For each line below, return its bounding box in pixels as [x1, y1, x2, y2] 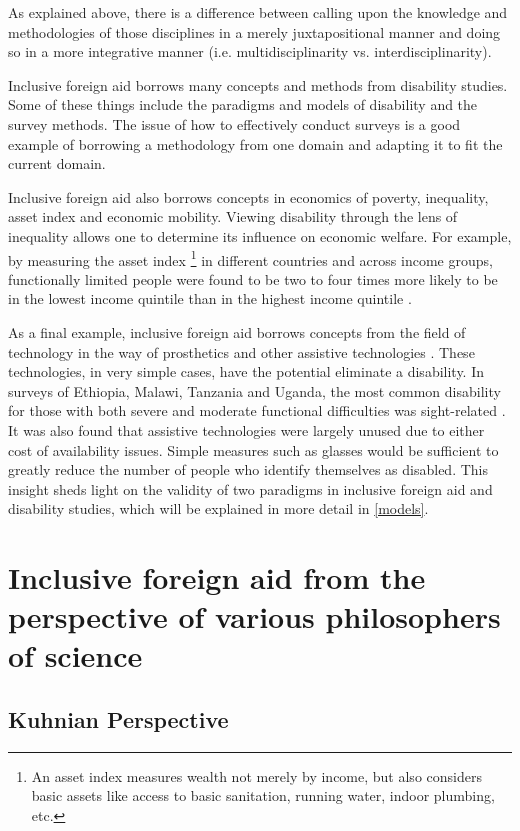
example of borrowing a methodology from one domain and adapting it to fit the [8, 133, 503, 154]
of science [8, 635, 143, 676]
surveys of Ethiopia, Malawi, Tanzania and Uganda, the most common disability [8, 380, 501, 401]
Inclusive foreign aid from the [8, 557, 426, 598]
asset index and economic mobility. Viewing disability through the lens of [8, 206, 458, 227]
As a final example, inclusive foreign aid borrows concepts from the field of [8, 321, 466, 342]
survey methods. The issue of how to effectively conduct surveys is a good [8, 113, 461, 134]
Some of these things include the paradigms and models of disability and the [8, 94, 478, 115]
